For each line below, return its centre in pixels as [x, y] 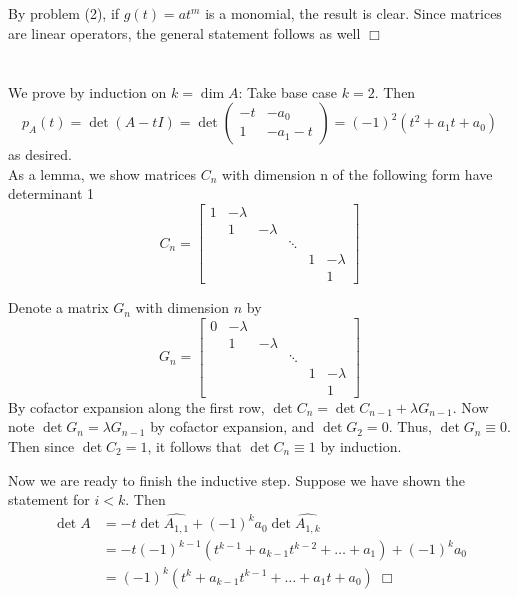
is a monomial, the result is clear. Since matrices [353, 13]
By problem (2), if [64, 13]
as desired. [40, 154]
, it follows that [194, 446]
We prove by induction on [87, 91]
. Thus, [410, 426]
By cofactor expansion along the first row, [136, 406]
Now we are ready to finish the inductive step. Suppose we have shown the [236, 479]
